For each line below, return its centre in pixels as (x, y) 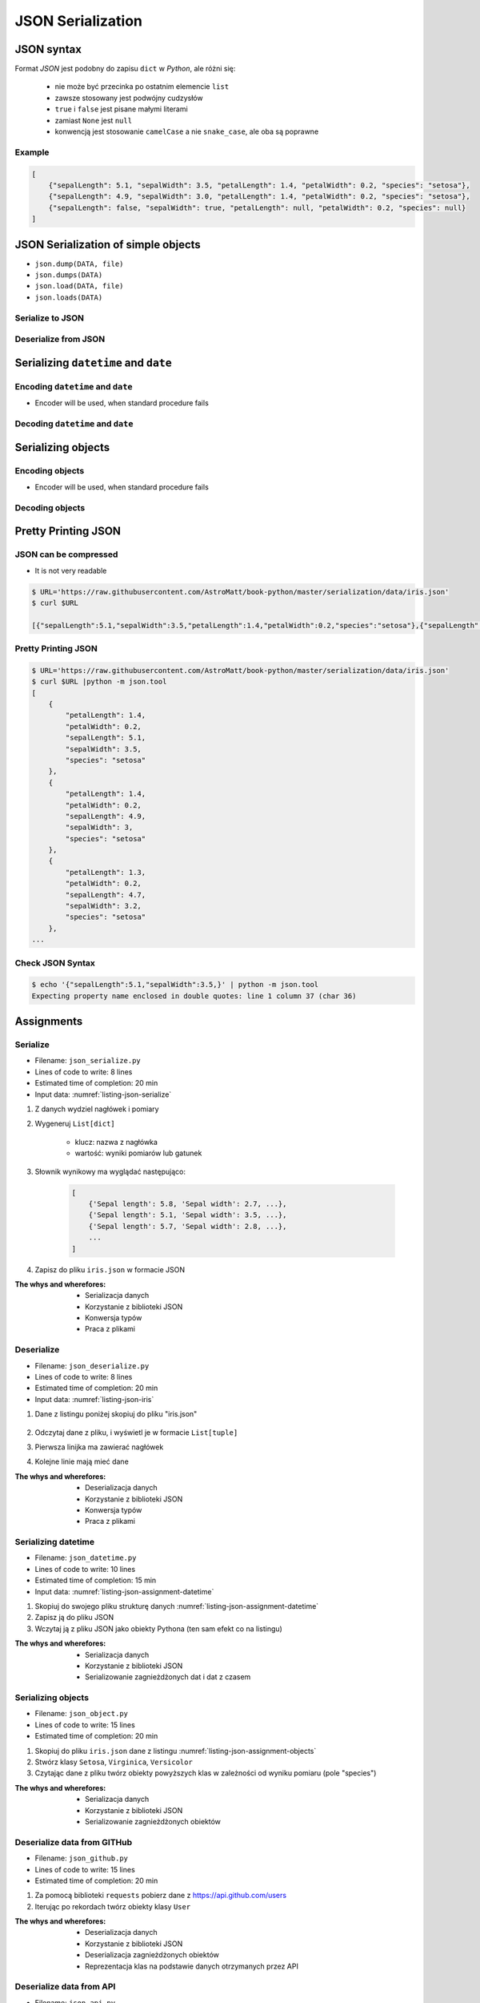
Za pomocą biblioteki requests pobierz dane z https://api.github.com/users (161, 1896)
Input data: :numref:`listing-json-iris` (94, 1399)
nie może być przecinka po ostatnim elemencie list (142, 87)
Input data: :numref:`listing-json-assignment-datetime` (124, 1591)
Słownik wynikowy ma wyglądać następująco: (110, 1171)
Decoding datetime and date (74, 423)
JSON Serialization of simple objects (108, 244)
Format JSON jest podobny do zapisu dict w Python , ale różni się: (125, 69)
